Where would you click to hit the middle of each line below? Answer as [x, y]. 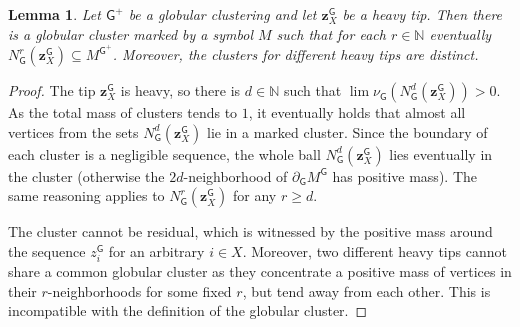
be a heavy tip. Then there [422, 14]
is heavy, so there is [180, 90]
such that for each [331, 33]
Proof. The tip [52, 90]
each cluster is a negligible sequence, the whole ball [164, 153]
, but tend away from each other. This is [366, 290]
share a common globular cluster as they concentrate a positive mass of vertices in [260, 271]
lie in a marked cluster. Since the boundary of [347, 131]
